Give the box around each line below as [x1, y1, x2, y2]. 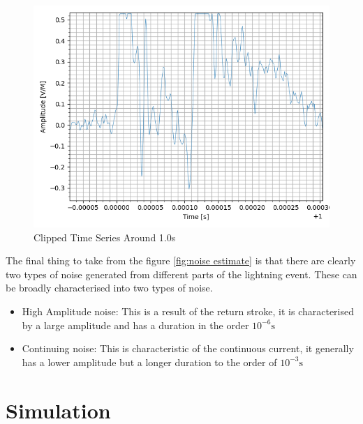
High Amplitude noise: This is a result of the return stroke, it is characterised [22, 303, 354, 318]
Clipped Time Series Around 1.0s [34, 229, 176, 244]
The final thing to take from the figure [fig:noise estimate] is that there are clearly [6, 253, 356, 268]
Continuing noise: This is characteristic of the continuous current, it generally [22, 341, 354, 356]
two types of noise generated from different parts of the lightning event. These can [6, 266, 357, 281]
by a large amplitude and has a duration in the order [22, 317, 249, 332]
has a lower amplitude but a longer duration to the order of [22, 354, 277, 369]
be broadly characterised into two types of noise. [6, 280, 213, 295]
